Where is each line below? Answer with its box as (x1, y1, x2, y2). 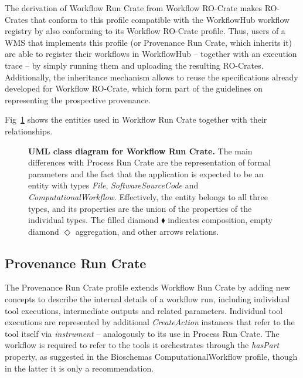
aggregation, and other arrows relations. (75, 225, 219, 237)
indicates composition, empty (168, 214, 273, 226)
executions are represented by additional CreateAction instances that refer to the (5, 316, 295, 328)
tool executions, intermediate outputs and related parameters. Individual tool (5, 304, 283, 316)
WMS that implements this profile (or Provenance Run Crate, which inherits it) (5, 36, 292, 48)
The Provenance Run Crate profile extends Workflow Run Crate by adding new (5, 281, 290, 293)
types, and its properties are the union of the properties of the (28, 202, 252, 214)
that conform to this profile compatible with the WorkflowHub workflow (30, 13, 290, 25)
